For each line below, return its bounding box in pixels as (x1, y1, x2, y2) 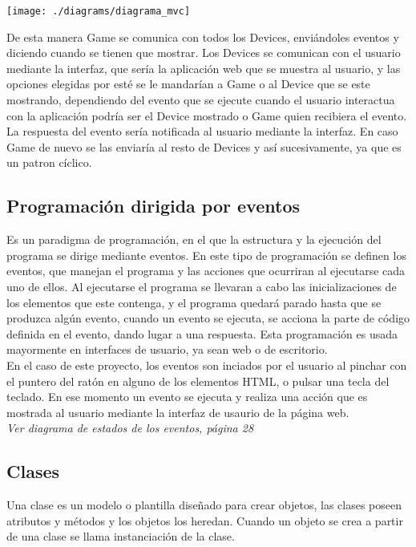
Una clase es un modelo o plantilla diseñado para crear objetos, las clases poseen (6, 496, 402, 513)
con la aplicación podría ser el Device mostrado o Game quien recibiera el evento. (6, 107, 407, 124)
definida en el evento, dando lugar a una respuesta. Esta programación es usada (6, 325, 398, 342)
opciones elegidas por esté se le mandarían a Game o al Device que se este (6, 75, 370, 92)
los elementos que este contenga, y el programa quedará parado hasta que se (6, 294, 382, 310)
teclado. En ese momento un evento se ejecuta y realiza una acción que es (6, 388, 368, 405)
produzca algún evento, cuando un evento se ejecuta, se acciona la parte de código (6, 310, 410, 326)
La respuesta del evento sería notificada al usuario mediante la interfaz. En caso (6, 123, 398, 140)
